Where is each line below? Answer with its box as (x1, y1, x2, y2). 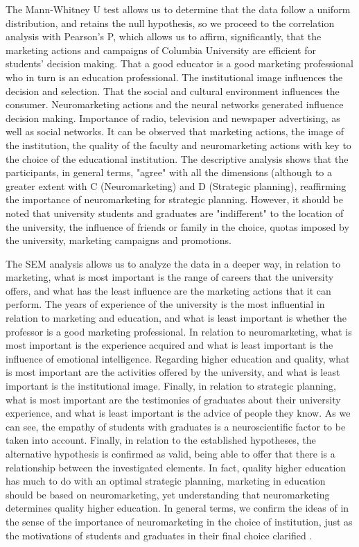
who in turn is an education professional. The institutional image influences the (6, 69, 343, 84)
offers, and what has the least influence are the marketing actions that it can (6, 283, 331, 297)
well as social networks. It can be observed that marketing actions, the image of (6, 124, 344, 139)
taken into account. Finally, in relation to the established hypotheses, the (6, 433, 316, 447)
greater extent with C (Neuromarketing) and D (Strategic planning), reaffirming (6, 178, 347, 193)
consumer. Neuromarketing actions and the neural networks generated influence (6, 97, 344, 112)
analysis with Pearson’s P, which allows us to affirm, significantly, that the (6, 29, 322, 44)
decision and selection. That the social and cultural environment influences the (6, 83, 340, 98)
